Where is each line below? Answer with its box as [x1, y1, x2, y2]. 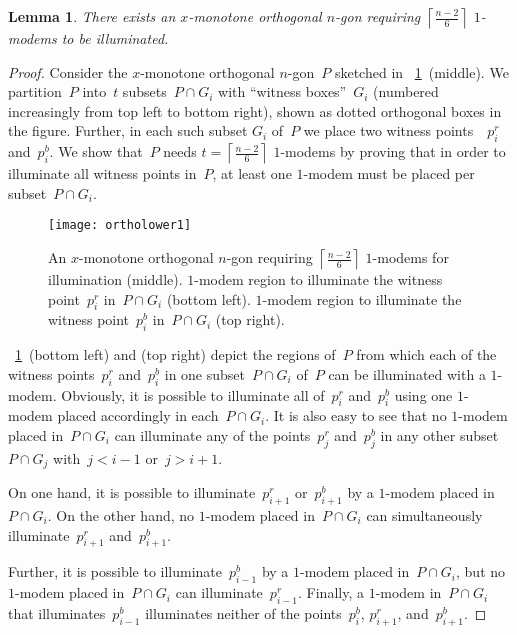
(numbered [373, 81, 439, 102]
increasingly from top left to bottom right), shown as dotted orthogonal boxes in [8, 100, 502, 121]
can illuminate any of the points [114, 424, 311, 445]
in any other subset [380, 424, 499, 445]
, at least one [212, 163, 292, 184]
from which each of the [356, 344, 497, 365]
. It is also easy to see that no [265, 405, 447, 426]
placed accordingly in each [57, 405, 219, 426]
